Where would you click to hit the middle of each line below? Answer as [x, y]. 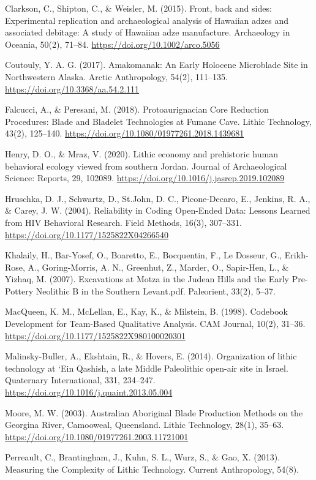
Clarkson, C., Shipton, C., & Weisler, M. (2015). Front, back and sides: [138, 8]
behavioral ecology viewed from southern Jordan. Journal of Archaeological [146, 166]
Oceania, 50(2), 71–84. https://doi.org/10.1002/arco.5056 [112, 44]
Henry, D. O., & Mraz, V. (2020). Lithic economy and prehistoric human [141, 153]
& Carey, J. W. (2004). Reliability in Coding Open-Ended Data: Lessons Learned [158, 210]
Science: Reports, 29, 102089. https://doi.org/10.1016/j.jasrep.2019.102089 [145, 178]
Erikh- [296, 255]
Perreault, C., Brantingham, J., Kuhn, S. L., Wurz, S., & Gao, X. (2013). [143, 457]
